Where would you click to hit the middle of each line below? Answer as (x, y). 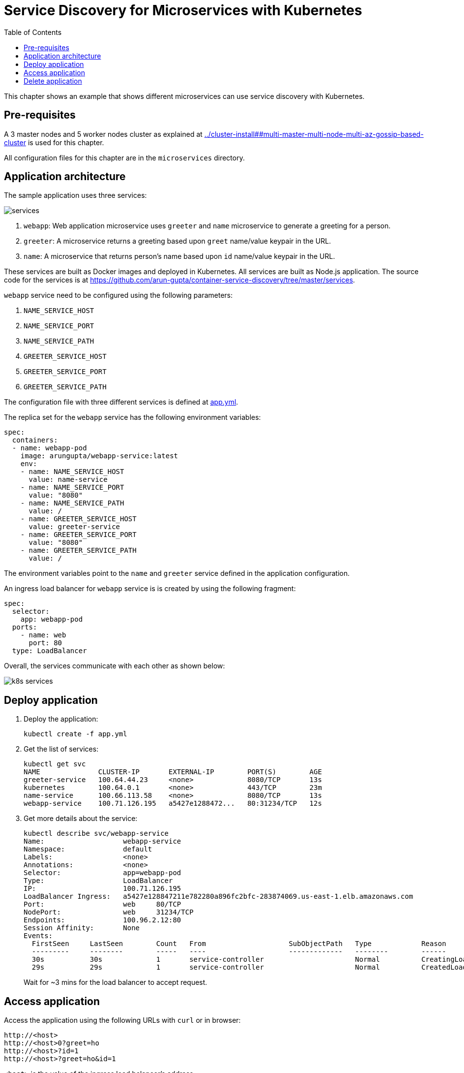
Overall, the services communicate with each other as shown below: (115, 666)
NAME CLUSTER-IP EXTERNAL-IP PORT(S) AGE (173, 772)
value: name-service (68, 480)
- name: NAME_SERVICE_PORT (72, 488)
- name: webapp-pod (49, 448)
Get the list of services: (61, 749)
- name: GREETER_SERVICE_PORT (78, 535)
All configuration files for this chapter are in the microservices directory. (124, 158)
